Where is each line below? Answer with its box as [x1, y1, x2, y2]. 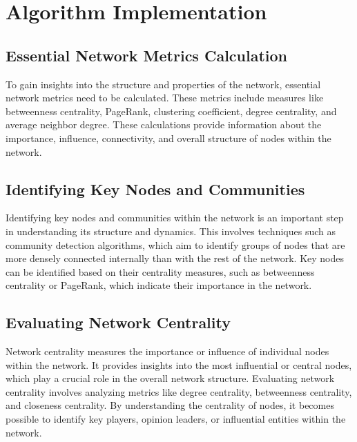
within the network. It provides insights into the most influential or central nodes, [6, 357, 352, 372]
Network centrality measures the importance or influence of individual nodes [6, 344, 329, 359]
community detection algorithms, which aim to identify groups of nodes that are [6, 237, 345, 252]
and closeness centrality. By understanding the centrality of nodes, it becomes [6, 398, 334, 412]
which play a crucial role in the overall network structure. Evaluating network [6, 371, 335, 385]
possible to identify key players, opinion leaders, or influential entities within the [6, 412, 346, 426]
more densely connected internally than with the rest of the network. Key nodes [6, 251, 344, 265]
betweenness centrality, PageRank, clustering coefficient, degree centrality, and [6, 103, 337, 118]
